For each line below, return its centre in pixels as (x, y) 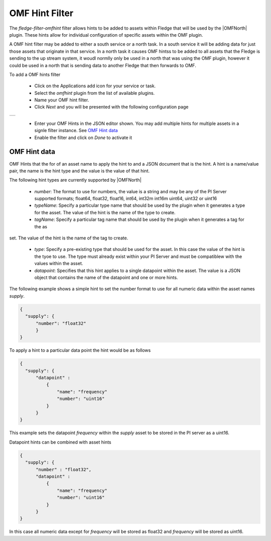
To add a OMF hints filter (35, 74)
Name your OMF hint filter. (62, 100)
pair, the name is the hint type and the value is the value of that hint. (80, 171)
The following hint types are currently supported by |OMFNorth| (75, 180)
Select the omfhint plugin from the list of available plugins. (95, 93)
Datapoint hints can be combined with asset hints (60, 442)
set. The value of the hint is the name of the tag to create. (69, 238)
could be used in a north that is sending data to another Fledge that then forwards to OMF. (103, 65)
